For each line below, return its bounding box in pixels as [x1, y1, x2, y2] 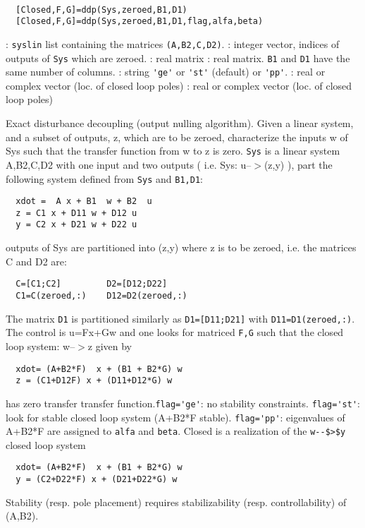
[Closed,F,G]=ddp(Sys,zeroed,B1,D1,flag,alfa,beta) [16, 16, 264, 27]
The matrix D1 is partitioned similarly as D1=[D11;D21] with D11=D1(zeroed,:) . [6, 311, 355, 325]
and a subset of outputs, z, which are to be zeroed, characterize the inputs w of [6, 129, 348, 144]
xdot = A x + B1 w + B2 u [16, 196, 152, 207]
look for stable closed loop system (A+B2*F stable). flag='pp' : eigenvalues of [6, 409, 345, 424]
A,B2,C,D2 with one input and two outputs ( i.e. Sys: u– [6, 157, 252, 172]
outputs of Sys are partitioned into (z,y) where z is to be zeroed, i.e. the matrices [6, 240, 357, 255]
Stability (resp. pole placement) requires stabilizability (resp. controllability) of [6, 494, 347, 509]
